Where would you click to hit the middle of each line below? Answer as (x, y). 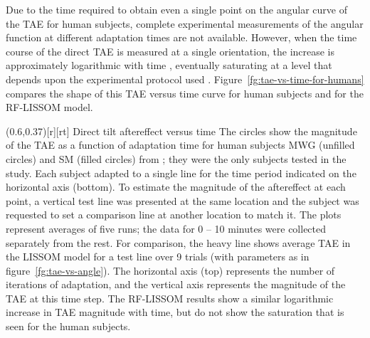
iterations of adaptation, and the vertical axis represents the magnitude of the (176, 284)
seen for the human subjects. (68, 326)
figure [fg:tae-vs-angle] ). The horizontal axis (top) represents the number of (170, 270)
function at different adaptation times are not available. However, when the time (181, 37)
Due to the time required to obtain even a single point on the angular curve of (176, 9)
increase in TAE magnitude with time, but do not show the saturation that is (175, 312)
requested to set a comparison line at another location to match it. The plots (174, 215)
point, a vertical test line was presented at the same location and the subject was (183, 200)
